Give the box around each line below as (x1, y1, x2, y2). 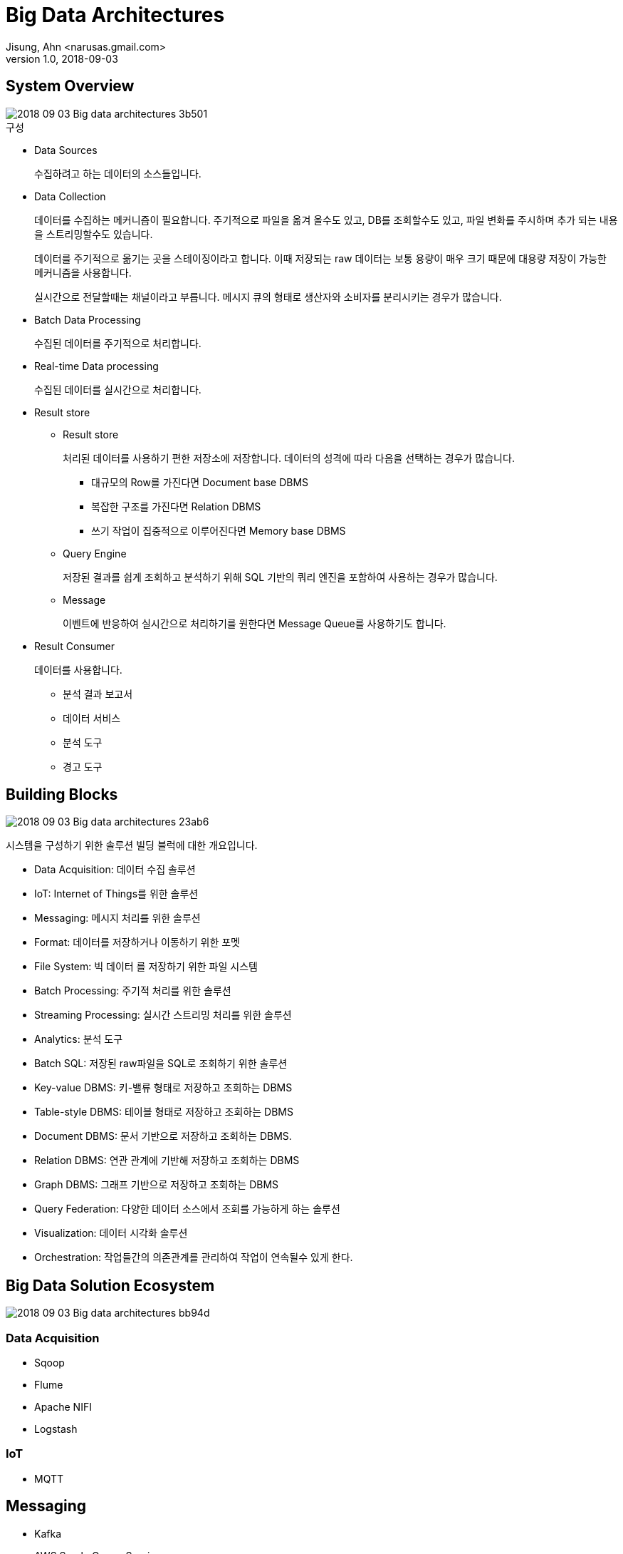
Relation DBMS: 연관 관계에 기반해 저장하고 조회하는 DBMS (34, 1154, 300, 1167)
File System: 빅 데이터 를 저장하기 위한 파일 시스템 (34, 960, 258, 973)
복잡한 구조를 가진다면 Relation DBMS (91, 500, 261, 513)
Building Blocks (6, 786, 118, 804)
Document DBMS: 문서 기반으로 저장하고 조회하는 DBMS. (34, 1130, 292, 1143)
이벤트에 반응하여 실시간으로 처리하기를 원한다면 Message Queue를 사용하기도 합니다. (63, 617, 446, 629)
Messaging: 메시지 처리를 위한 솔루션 (34, 912, 201, 925)
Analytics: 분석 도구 (34, 1033, 123, 1046)
